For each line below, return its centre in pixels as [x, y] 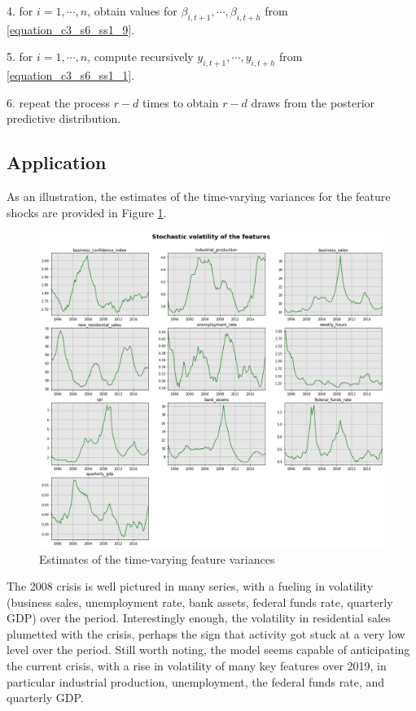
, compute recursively [140, 57]
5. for [20, 57]
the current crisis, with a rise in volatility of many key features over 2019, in [197, 666]
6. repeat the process [58, 102]
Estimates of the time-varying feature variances [157, 558]
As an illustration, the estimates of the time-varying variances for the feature [199, 196]
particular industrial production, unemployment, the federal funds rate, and [196, 681]
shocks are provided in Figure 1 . [87, 212]
